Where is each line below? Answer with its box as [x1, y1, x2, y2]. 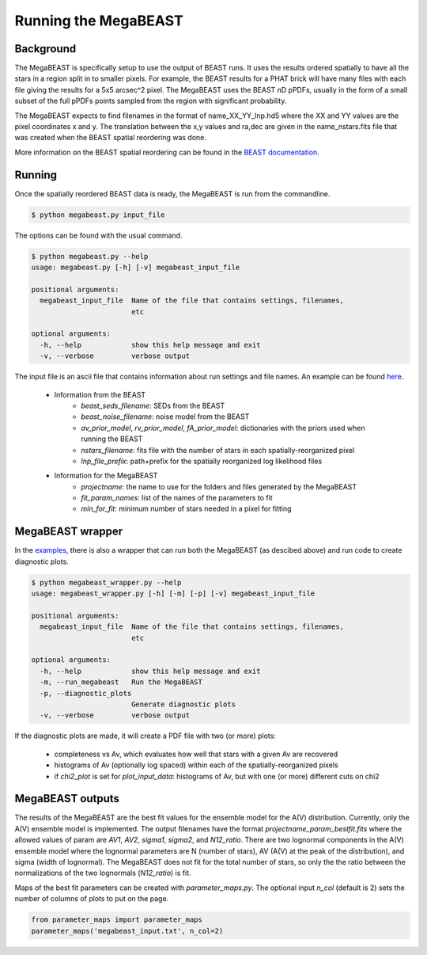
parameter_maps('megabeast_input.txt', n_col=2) [31, 926, 224, 935]
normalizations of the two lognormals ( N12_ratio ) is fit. [14, 868, 191, 878]
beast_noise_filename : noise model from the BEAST [81, 412, 250, 421]
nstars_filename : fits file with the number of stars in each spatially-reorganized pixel [81, 445, 355, 455]
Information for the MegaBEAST [54, 471, 158, 481]
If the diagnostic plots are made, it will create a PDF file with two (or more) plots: [14, 731, 276, 740]
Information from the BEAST [54, 390, 146, 399]
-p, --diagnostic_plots [40, 689, 132, 698]
